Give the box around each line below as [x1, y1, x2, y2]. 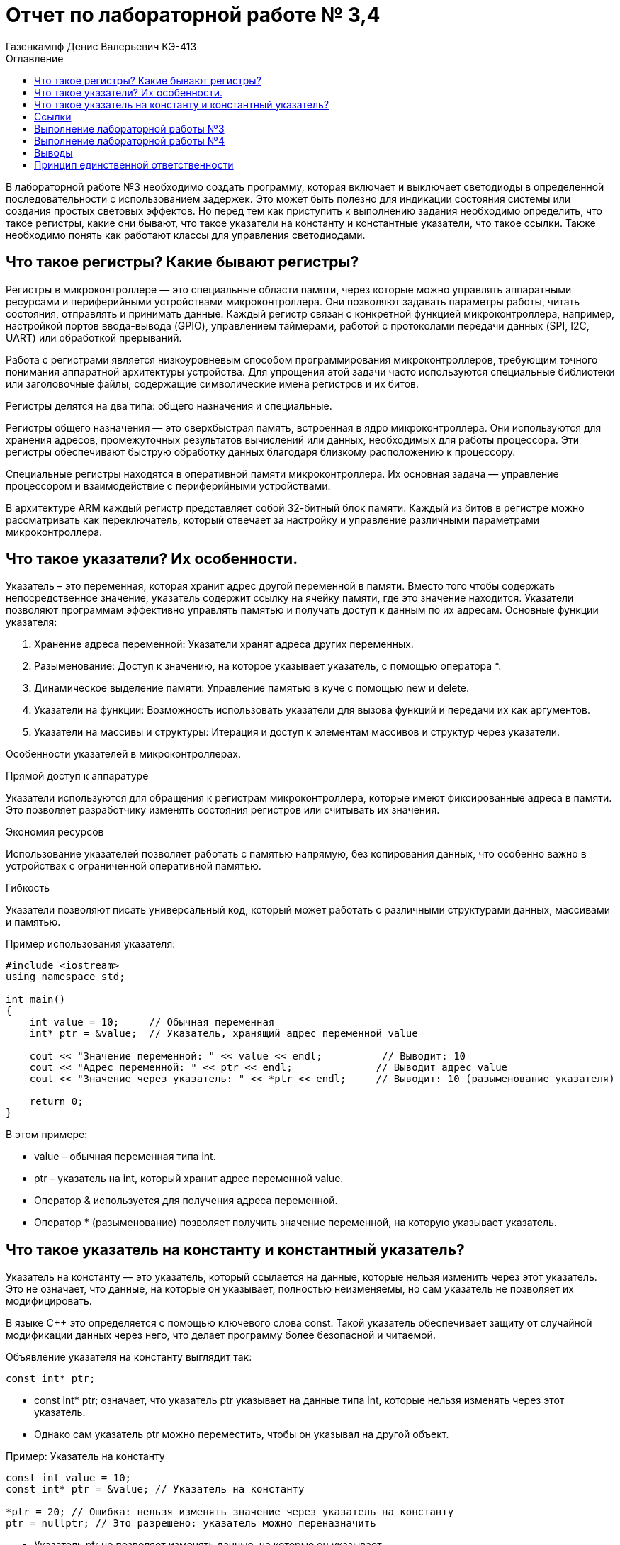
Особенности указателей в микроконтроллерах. [6, 748, 241, 760]
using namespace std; [6, 971, 125, 983]
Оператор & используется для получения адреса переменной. [34, 1194, 338, 1207]
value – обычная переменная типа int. [34, 1150, 216, 1163]
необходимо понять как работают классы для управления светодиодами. [6, 228, 366, 241]
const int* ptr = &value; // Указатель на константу [6, 1483, 305, 1495]
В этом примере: [6, 1128, 88, 1141]
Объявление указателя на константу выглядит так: [6, 1351, 252, 1364]
